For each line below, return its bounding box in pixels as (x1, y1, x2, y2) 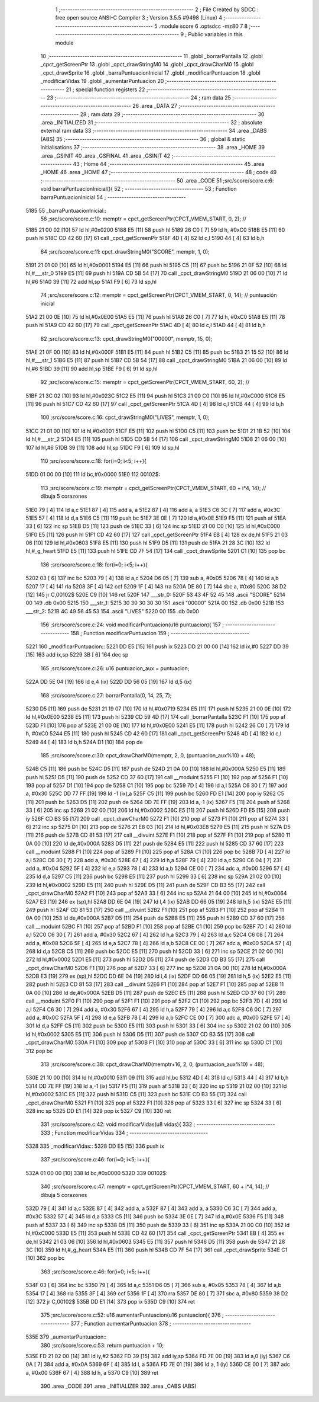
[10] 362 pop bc (25, 1254, 65, 1262)
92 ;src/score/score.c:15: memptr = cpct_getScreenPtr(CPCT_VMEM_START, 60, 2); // (40, 379, 250, 386)
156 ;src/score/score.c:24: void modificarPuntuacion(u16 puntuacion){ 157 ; (40, 621, 224, 628)
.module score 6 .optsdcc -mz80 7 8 (158, 23, 248, 30)
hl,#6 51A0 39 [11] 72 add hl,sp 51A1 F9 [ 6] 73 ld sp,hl (25, 278, 157, 285)
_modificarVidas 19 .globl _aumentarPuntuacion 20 (40, 78, 164, 85)
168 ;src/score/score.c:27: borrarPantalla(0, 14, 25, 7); (40, 692, 172, 699)
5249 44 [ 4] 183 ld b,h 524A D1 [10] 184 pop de (25, 738, 143, 745)
